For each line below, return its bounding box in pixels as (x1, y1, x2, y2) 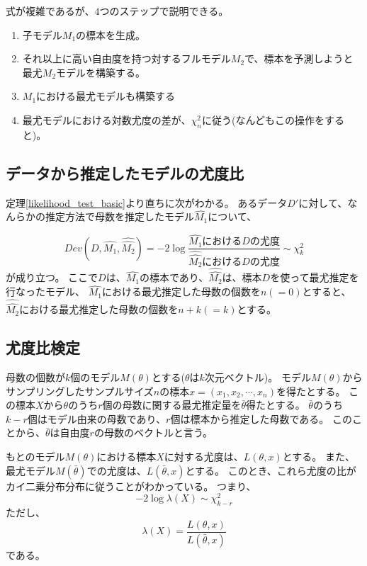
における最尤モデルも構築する (36, 89, 176, 103)
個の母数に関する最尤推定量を (102, 397, 242, 412)
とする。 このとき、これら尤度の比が (185, 463, 356, 477)
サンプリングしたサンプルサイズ (6, 383, 154, 398)
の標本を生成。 (76, 27, 146, 42)
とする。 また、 (282, 449, 355, 464)
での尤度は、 (86, 463, 147, 477)
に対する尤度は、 (164, 449, 244, 464)
